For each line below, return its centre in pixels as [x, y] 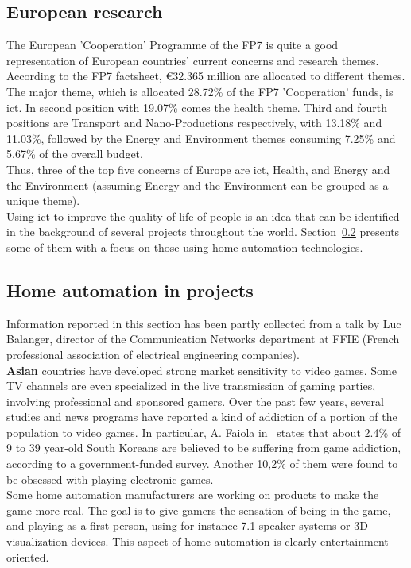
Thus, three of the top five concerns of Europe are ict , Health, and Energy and [198, 169]
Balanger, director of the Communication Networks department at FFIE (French [203, 339]
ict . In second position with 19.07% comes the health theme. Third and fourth [197, 107]
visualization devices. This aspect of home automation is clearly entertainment [198, 541]
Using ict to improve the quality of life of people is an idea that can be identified [203, 216]
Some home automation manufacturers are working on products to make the [193, 495]
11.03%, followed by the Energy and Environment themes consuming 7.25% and [201, 138]
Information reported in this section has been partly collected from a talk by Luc [204, 323]
